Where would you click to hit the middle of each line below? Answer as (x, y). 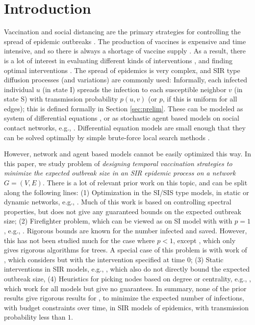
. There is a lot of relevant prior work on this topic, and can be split (145, 183)
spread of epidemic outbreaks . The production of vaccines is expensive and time (125, 41)
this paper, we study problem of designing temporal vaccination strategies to (118, 163)
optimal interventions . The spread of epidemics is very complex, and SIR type (122, 70)
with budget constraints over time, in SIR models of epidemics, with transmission (126, 307)
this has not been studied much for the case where (79, 240)
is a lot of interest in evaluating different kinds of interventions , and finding (118, 60)
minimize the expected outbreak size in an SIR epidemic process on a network (120, 173)
